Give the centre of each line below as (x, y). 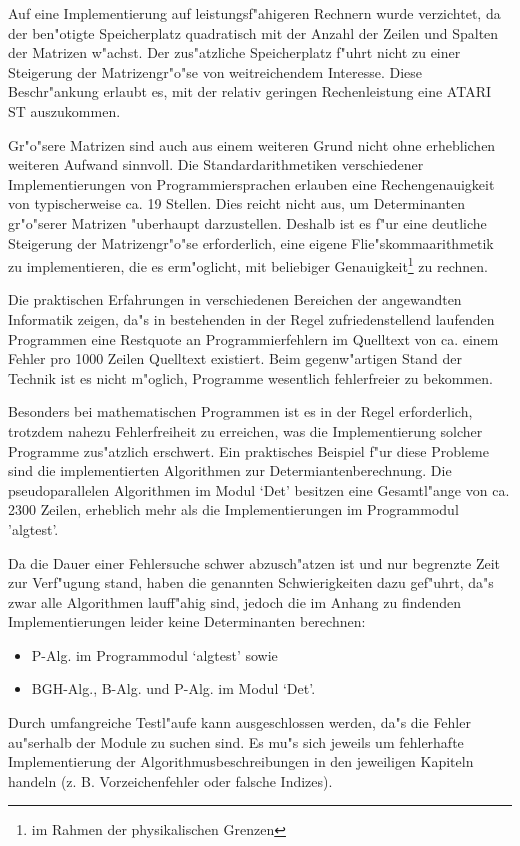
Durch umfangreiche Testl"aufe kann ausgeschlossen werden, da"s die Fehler (239, 722)
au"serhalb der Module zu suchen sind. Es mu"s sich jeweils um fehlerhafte (236, 741)
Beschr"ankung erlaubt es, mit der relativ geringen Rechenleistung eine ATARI (250, 91)
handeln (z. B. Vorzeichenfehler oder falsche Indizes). (170, 780)
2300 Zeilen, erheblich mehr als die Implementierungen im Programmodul (233, 509)
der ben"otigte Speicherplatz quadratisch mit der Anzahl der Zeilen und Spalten (253, 32)
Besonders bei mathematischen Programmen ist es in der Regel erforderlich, (240, 411)
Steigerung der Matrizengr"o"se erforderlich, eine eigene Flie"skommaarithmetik (251, 242)
